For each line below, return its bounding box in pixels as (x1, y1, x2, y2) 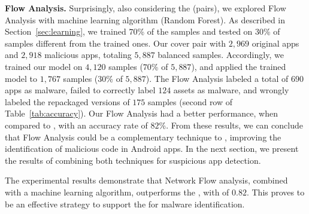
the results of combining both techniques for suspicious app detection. (5, 154, 261, 166)
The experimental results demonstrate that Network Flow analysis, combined (5, 174, 288, 187)
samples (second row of (148, 95, 233, 108)
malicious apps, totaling (44, 48, 132, 61)
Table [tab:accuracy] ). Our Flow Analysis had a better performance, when (5, 107, 278, 120)
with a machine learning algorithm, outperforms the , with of (5, 185, 229, 198)
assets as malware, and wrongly (173, 84, 289, 96)
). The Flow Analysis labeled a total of (146, 72, 289, 84)
